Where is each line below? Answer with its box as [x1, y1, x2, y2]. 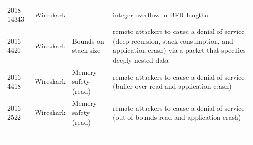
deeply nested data [112, 54, 169, 64]
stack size [72, 45, 101, 55]
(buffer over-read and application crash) [112, 81, 232, 91]
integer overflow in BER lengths [112, 9, 208, 19]
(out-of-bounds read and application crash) [112, 112, 241, 122]
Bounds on [72, 35, 104, 46]
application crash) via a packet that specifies [112, 45, 246, 55]
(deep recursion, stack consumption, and [112, 35, 233, 46]
